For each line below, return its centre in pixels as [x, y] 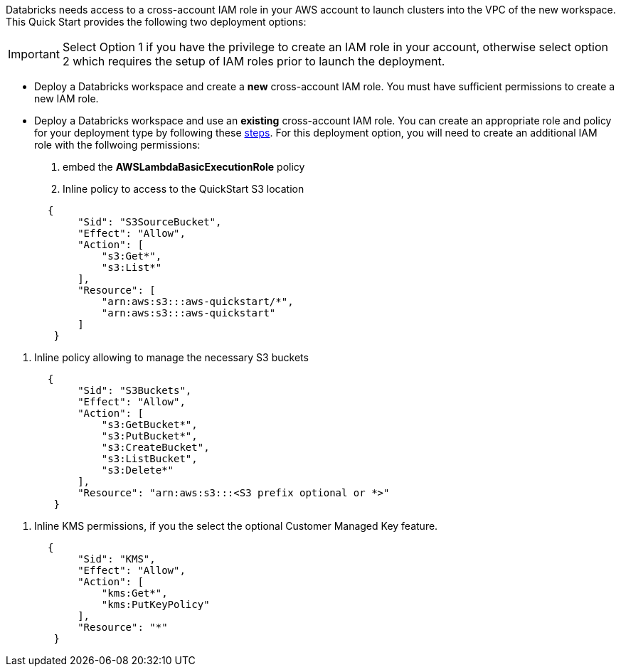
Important [34, 54]
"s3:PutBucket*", [149, 436]
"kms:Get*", [134, 593]
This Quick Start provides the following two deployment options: [156, 22]
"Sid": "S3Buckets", [135, 390]
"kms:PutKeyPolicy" [155, 604]
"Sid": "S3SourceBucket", [150, 222]
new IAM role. [67, 98]
